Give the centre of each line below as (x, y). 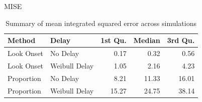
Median (147, 40)
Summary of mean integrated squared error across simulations (101, 23)
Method (22, 40)
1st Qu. (114, 40)
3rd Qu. (181, 40)
